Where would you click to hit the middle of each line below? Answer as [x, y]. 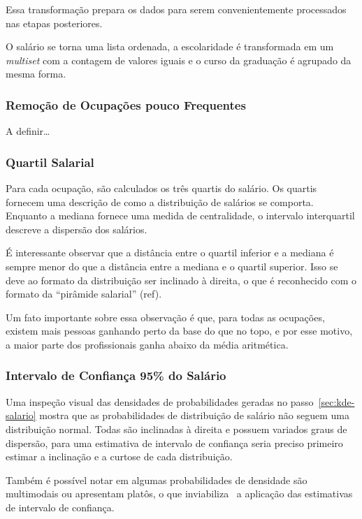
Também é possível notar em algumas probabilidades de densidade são [157, 480]
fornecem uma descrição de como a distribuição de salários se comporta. [160, 202]
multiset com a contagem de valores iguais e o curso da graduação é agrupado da [179, 60]
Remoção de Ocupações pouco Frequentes [126, 104]
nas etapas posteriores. [54, 23]
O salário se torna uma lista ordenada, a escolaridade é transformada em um [170, 46]
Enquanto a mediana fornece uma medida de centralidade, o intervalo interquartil [180, 215]
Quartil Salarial [50, 162]
